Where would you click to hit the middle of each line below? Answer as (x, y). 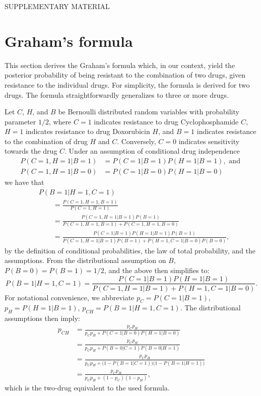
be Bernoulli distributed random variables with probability (149, 112)
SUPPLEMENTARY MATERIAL (57, 6)
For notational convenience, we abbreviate (70, 297)
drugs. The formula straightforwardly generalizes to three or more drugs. (117, 94)
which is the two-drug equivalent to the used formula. (87, 388)
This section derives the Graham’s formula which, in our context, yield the (120, 65)
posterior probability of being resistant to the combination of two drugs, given (125, 75)
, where (60, 121)
